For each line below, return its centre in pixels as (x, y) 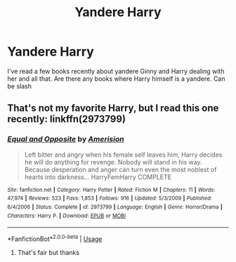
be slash (19, 86)
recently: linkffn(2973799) (67, 119)
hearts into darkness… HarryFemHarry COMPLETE (98, 177)
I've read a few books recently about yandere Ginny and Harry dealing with (116, 71)
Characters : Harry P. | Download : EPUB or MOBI (67, 216)
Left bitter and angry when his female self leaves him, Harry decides (123, 155)
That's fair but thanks (48, 252)
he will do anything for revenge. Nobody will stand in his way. (113, 162)
